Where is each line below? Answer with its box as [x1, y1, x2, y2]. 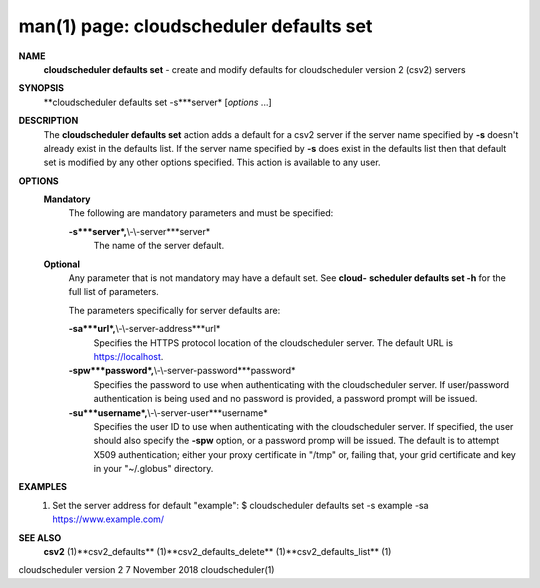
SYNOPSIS [18, 82, 65, 94]
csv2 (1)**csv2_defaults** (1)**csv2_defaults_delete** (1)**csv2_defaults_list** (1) [43, 546, 392, 558]
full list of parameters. [68, 286, 159, 298]
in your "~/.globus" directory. [93, 463, 214, 475]
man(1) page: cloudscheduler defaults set [18, 15, 373, 37]
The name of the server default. [93, 240, 225, 252]
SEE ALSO [18, 531, 62, 544]
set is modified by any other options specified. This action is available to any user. [43, 156, 381, 169]
